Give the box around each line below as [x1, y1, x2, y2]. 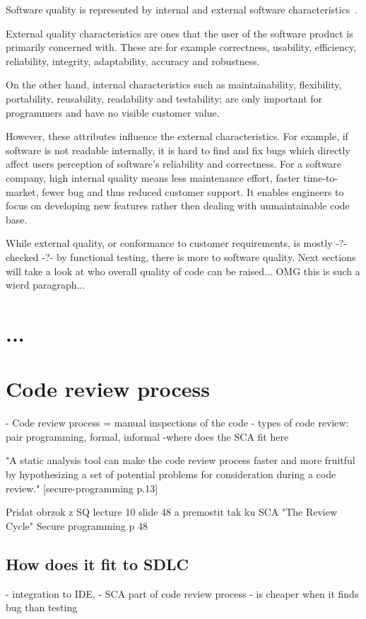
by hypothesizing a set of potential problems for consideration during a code [6, 466, 336, 481]
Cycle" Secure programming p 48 [6, 518, 148, 533]
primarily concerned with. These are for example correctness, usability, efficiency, [6, 40, 357, 54]
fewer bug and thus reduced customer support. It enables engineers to [42, 184, 344, 199]
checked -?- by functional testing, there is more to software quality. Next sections [6, 249, 356, 264]
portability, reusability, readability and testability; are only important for [6, 91, 323, 105]
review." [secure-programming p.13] [6, 480, 158, 495]
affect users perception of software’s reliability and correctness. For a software [6, 156, 342, 171]
